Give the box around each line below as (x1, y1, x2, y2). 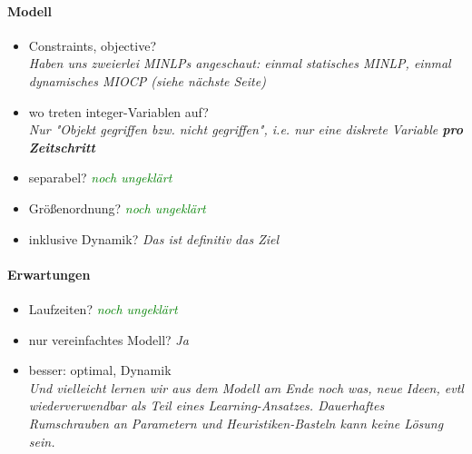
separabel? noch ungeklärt (28, 168, 172, 187)
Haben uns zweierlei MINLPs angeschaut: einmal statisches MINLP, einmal (28, 54, 451, 73)
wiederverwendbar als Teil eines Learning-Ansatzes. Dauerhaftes (28, 396, 385, 415)
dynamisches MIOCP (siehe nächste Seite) (28, 71, 266, 90)
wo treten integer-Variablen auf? (28, 102, 209, 121)
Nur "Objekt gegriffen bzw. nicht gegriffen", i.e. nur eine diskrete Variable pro (28, 120, 463, 139)
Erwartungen (7, 264, 91, 283)
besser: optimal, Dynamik (28, 360, 172, 380)
